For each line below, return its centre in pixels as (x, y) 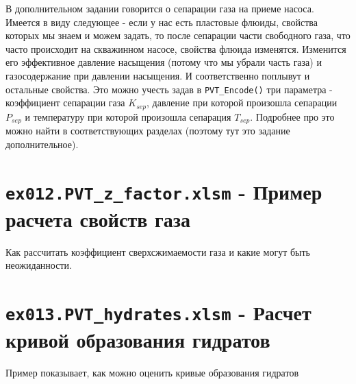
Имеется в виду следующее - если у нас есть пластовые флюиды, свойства (162, 22)
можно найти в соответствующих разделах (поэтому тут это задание (148, 131)
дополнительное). (42, 144)
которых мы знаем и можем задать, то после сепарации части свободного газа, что (178, 35)
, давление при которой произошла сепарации (242, 103)
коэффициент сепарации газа (65, 103)
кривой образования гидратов (138, 340)
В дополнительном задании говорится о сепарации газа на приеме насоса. (160, 8)
